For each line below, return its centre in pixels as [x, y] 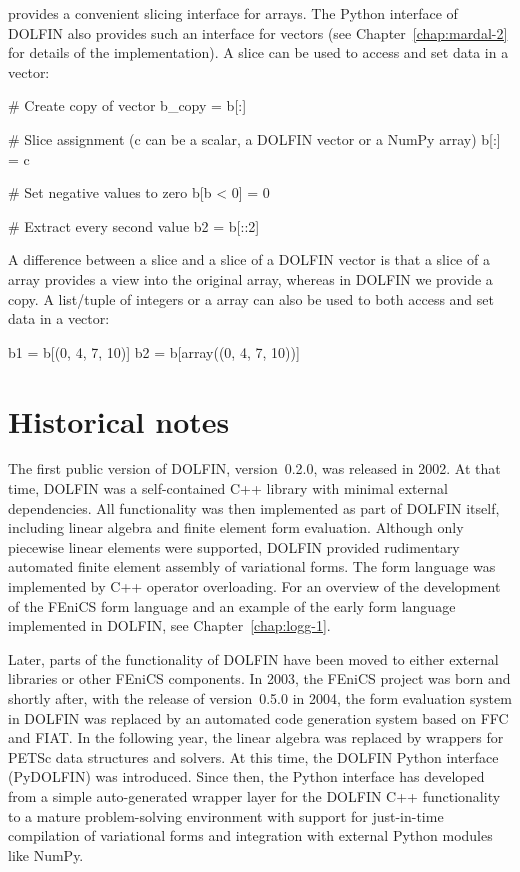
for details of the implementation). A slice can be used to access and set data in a [258, 52]
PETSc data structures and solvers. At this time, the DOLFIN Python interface [253, 756]
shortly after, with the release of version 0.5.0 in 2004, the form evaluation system [260, 697]
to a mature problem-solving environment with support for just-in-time [226, 815]
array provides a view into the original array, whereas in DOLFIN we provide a [250, 278]
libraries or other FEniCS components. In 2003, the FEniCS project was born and [259, 678]
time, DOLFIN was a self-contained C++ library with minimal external [228, 488]
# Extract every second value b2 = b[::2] [134, 225]
